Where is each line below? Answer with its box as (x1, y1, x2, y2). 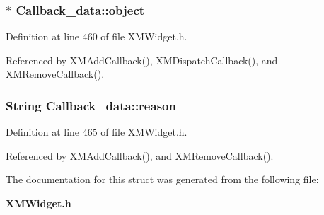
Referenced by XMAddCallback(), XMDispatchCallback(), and (6, 52, 278, 67)
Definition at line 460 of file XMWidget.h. (6, 29, 187, 44)
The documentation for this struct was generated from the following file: (6, 172, 319, 187)
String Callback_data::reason (6, 96, 176, 114)
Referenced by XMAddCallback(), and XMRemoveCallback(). (6, 148, 274, 163)
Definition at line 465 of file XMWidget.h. (6, 124, 187, 139)
